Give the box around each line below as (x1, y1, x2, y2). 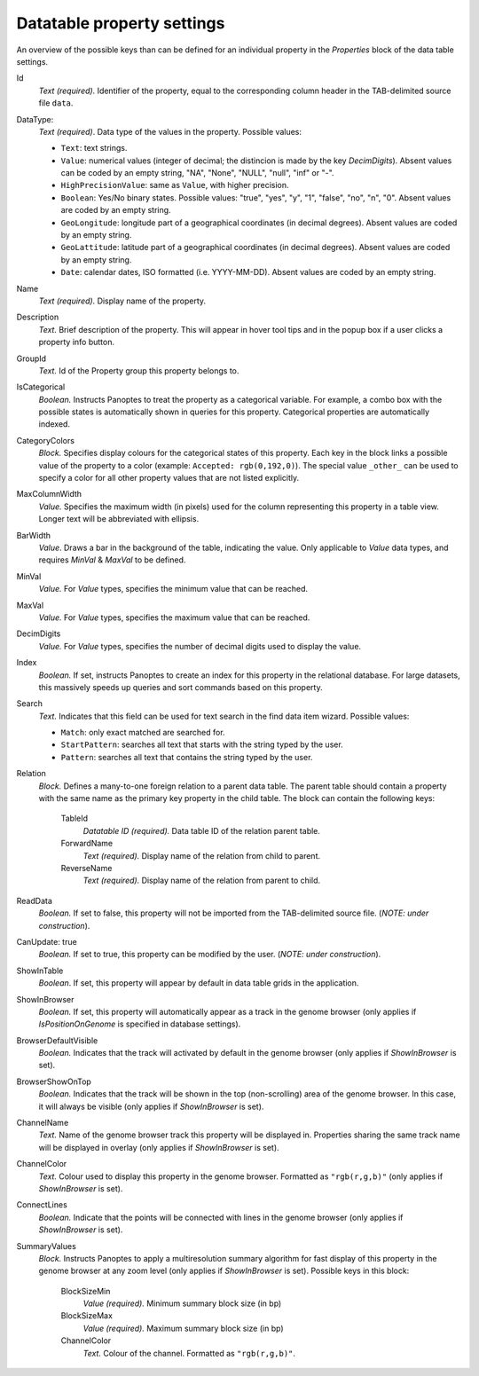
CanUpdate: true (16, 936, 77, 947)
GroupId (16, 353, 47, 364)
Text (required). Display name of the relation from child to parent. (82, 850, 321, 861)
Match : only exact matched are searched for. (60, 727, 225, 738)
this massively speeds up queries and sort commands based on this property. (38, 681, 323, 692)
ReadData (16, 895, 53, 906)
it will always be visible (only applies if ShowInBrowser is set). (38, 1101, 264, 1112)
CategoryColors (16, 435, 75, 445)
